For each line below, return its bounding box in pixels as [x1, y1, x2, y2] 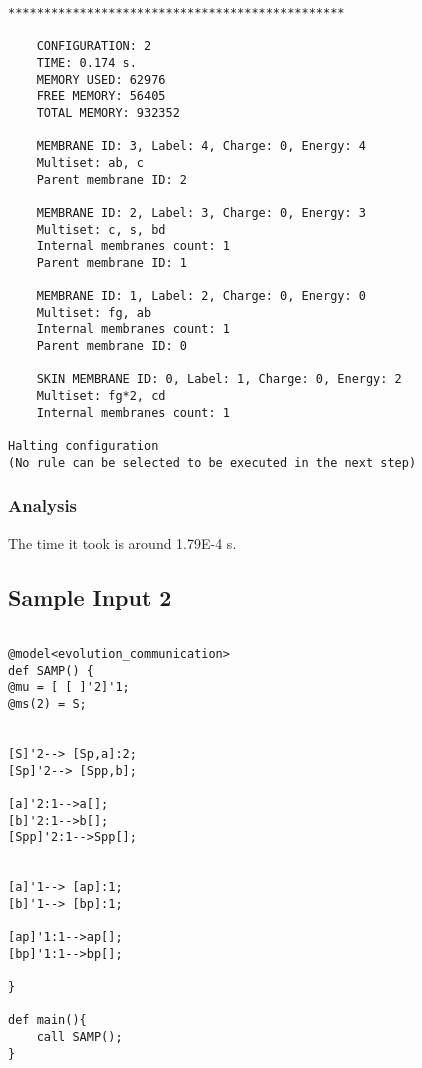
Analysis [8, 493, 78, 518]
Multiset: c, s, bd [36, 222, 166, 237]
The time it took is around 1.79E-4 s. [8, 532, 237, 553]
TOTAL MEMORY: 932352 [36, 105, 180, 120]
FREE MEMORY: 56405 [36, 89, 166, 104]
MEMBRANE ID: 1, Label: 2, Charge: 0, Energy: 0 [36, 289, 366, 304]
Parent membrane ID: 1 [36, 255, 187, 270]
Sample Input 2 [8, 581, 172, 612]
